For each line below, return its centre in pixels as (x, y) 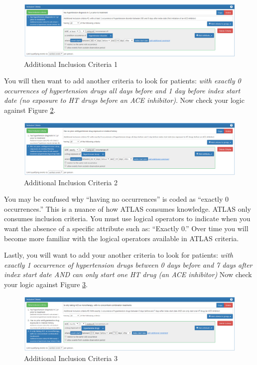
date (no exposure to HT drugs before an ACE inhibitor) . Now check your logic (124, 100)
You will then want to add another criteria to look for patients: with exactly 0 (123, 81)
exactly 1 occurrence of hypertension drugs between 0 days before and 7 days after (128, 264)
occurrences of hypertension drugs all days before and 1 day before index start (122, 90)
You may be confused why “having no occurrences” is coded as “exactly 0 (117, 199)
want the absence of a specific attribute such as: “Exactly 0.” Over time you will (126, 228)
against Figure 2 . (30, 110)
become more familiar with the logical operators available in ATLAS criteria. (122, 238)
